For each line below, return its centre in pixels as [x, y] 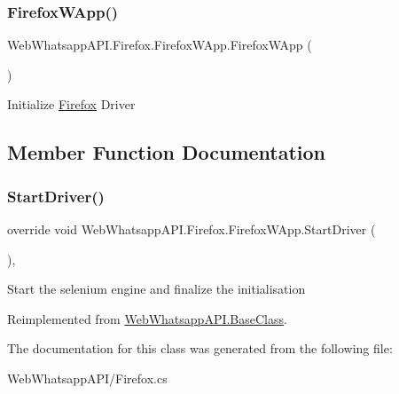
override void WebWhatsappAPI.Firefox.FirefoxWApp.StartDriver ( [192, 229]
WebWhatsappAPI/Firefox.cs [87, 378]
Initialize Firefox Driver [71, 104]
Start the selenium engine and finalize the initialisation [156, 289]
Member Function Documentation [167, 152]
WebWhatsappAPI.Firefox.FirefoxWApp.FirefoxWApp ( [160, 45]
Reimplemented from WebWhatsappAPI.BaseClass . [147, 318]
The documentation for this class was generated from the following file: [200, 348]
